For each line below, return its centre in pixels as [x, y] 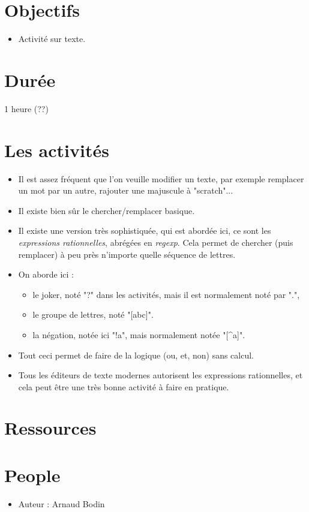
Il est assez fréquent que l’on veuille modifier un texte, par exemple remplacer [161, 178]
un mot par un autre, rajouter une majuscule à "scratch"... [126, 190]
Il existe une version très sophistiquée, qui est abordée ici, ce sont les [145, 231]
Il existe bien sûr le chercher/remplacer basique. [106, 210]
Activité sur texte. [52, 39]
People [32, 475]
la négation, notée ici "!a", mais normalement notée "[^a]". [139, 334]
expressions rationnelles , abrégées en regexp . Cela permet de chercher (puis [156, 242]
